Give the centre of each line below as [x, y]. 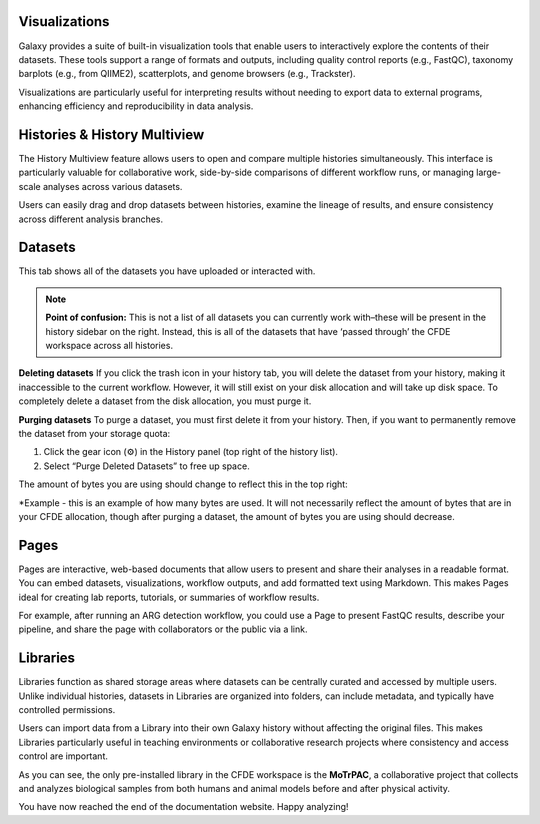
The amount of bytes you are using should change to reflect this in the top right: [183, 484]
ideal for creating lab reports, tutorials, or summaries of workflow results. [169, 597]
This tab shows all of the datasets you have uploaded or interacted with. [167, 271]
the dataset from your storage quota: [94, 433]
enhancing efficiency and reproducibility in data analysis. [136, 106]
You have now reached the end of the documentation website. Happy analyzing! [183, 807]
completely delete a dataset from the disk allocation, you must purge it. [165, 401]
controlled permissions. [67, 710]
